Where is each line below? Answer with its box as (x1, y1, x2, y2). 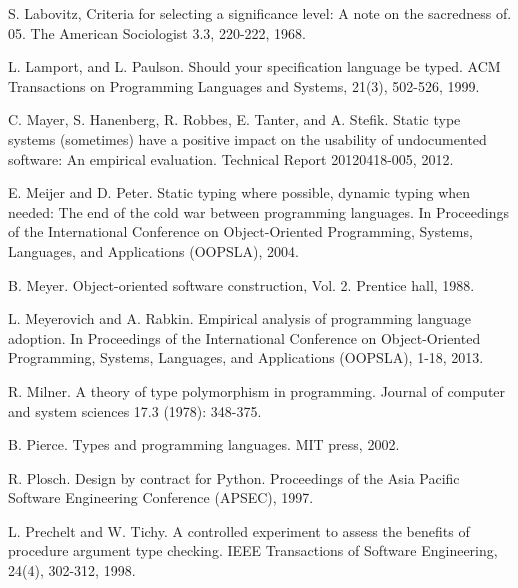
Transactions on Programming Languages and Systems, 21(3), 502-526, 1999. (8, 75, 480, 96)
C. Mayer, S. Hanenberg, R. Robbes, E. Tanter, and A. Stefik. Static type (8, 109, 461, 130)
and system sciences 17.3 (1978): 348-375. (8, 400, 262, 421)
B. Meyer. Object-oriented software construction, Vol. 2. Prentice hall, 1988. (8, 274, 475, 295)
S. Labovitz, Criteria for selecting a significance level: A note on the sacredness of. (8, 3, 512, 23)
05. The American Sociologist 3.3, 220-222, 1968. (8, 22, 306, 43)
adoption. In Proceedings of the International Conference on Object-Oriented (8, 327, 481, 348)
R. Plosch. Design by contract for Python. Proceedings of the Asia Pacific (8, 467, 460, 488)
